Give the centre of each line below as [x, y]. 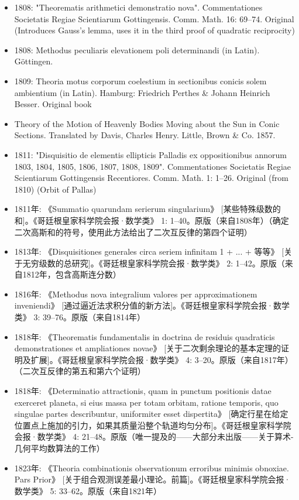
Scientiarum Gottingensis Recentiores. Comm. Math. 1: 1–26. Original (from [151, 178]
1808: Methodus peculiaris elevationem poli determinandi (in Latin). [137, 49]
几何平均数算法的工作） [59, 448]
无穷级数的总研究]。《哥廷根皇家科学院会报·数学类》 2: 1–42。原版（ [154, 263]
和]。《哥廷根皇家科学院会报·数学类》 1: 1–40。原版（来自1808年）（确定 [152, 220]
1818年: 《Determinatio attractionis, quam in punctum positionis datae [143, 391]
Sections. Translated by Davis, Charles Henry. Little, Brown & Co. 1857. [145, 135]
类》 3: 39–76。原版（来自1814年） [80, 317]
